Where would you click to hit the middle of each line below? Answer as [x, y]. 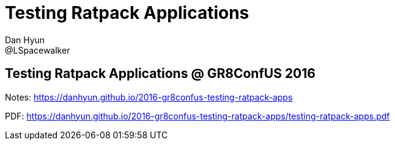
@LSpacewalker [38, 50]
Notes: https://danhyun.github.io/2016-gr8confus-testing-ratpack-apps [149, 97]
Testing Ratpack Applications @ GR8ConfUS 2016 [160, 74]
